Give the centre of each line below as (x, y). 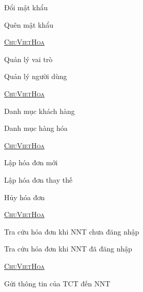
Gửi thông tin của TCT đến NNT (57, 283)
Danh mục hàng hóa (36, 128)
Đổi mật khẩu (26, 7)
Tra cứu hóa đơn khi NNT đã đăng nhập (68, 249)
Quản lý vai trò (28, 59)
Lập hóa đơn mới (31, 162)
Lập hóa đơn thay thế (38, 179)
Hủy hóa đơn (25, 197)
